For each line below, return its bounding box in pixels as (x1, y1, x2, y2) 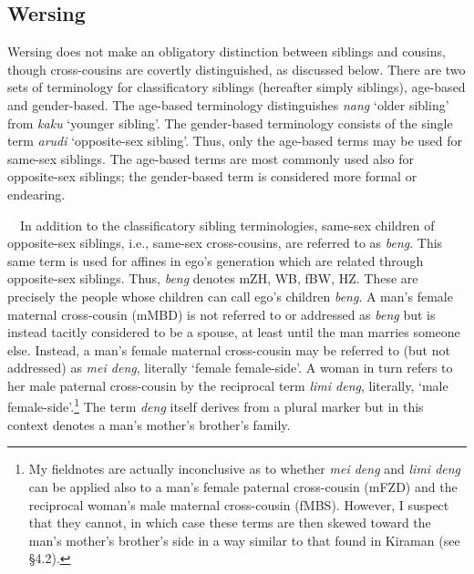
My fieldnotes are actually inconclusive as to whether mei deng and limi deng (28, 459, 461, 478)
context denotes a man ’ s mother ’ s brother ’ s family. (7, 415, 291, 434)
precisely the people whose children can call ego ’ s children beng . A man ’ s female (7, 286, 453, 305)
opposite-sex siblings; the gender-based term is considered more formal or (7, 167, 417, 186)
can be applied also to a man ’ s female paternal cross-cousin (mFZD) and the (28, 477, 458, 496)
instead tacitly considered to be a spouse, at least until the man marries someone (7, 323, 460, 342)
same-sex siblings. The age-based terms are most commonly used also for (7, 149, 414, 168)
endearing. (7, 184, 66, 203)
